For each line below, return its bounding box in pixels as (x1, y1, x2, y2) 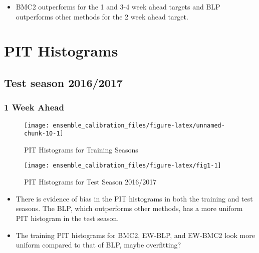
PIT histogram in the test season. (16, 212, 119, 223)
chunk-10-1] (24, 130, 64, 137)
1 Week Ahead (4, 101, 64, 113)
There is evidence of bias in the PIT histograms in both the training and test (16, 193, 253, 203)
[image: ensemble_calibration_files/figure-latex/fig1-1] (24, 162, 221, 169)
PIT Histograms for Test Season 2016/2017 (24, 176, 157, 187)
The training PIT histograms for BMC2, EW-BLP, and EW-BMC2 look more (16, 229, 255, 240)
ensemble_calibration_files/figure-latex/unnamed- (53, 121, 225, 129)
